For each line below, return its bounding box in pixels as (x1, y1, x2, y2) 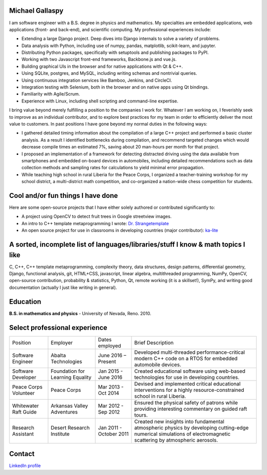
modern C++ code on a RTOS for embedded (134, 355, 238, 362)
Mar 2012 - (98, 402, 124, 409)
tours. (134, 411, 148, 418)
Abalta (50, 352, 66, 359)
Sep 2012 (98, 408, 120, 415)
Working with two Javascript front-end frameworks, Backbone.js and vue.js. (21, 56, 177, 62)
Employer (50, 339, 73, 346)
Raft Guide (12, 408, 37, 415)
